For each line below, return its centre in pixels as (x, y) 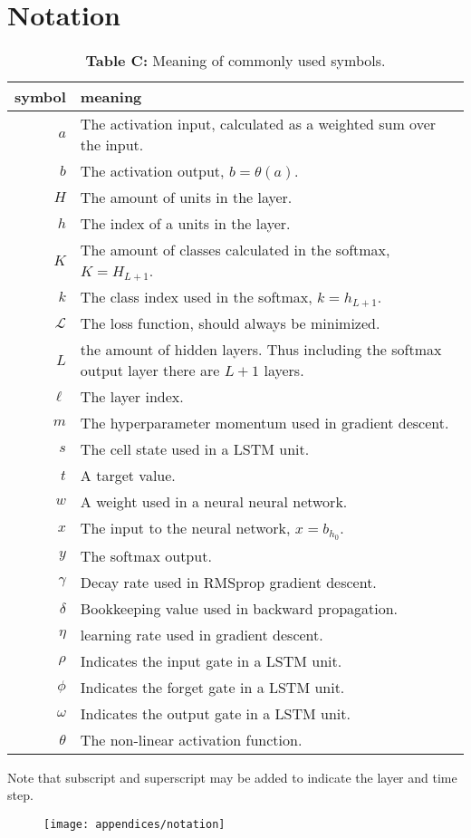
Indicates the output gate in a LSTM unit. (215, 713)
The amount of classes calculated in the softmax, (235, 250)
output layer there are (150, 371)
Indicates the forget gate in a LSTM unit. (212, 687)
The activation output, (152, 171)
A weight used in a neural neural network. (214, 502)
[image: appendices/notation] (135, 825)
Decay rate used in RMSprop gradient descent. (228, 582)
